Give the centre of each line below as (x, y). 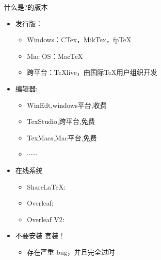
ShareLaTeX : (46, 186)
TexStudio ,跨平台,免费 (61, 121)
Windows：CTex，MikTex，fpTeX (79, 40)
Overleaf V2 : (46, 219)
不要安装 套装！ (40, 235)
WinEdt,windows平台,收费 (67, 105)
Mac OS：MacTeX (55, 56)
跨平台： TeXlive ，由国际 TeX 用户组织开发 (92, 72)
